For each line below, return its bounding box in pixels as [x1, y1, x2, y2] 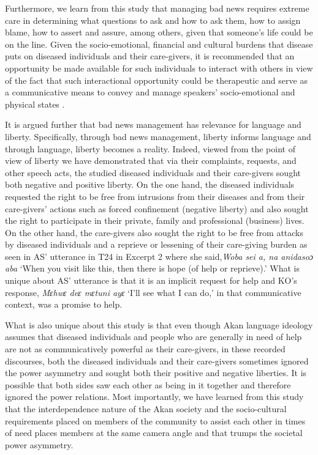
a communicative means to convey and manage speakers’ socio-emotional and [5, 86, 295, 98]
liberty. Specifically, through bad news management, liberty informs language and [5, 130, 311, 142]
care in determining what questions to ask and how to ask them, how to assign [5, 13, 301, 26]
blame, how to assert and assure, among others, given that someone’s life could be [5, 26, 313, 39]
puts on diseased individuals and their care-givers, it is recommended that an [5, 50, 295, 62]
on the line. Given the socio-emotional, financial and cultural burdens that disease [5, 37, 313, 50]
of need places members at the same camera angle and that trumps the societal [5, 426, 303, 439]
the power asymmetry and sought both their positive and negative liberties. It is [5, 366, 307, 379]
